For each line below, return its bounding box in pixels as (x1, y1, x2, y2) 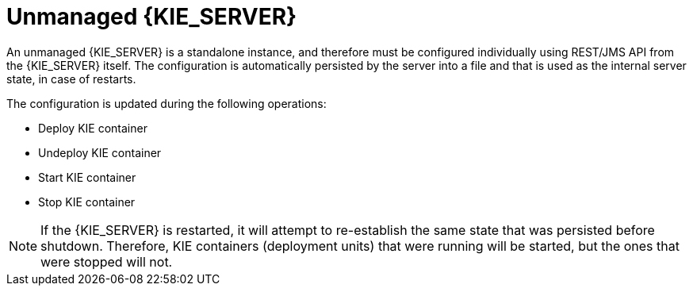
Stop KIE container (38, 194, 136, 209)
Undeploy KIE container (38, 145, 162, 159)
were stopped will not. (40, 253, 173, 270)
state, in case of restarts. (6, 71, 136, 86)
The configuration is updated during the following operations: (6, 96, 327, 110)
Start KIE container (38, 170, 136, 184)
